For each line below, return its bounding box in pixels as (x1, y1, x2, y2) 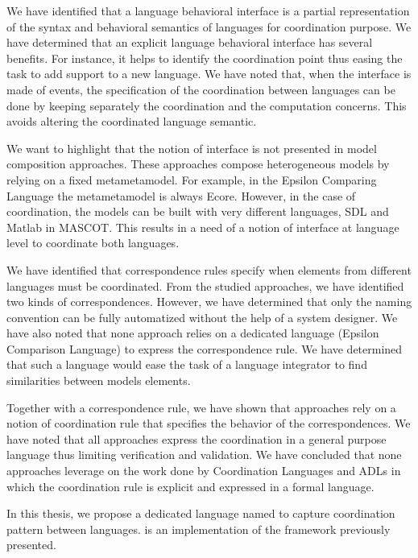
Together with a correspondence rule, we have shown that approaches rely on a (6, 399, 396, 415)
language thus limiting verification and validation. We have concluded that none (6, 446, 402, 463)
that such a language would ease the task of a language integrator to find (6, 356, 367, 373)
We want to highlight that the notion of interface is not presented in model (6, 139, 377, 156)
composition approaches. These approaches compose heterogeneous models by (6, 155, 390, 172)
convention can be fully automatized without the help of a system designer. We (6, 308, 398, 325)
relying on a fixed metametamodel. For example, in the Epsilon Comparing (6, 171, 377, 188)
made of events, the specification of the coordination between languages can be (6, 81, 395, 97)
